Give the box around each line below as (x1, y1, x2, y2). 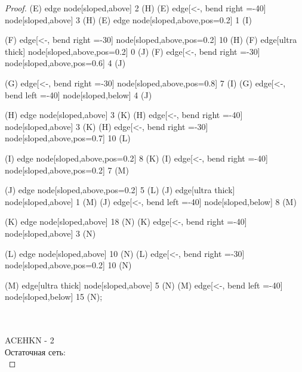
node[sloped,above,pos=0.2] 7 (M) (5, 163, 129, 176)
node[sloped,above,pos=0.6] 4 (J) (5, 57, 126, 69)
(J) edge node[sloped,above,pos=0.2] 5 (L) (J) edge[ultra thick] (5, 184, 235, 196)
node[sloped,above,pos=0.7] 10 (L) (5, 132, 131, 144)
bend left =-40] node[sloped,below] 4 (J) (5, 88, 152, 101)
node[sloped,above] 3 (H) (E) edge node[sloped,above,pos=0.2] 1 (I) (5, 13, 252, 26)
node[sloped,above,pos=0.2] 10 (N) (5, 259, 132, 271)
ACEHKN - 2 (5, 334, 54, 346)
